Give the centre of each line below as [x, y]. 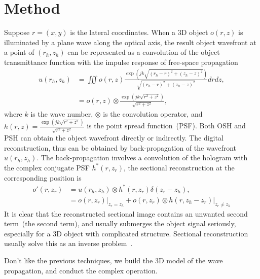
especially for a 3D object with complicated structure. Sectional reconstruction [126, 233]
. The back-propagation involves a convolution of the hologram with [142, 158]
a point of [19, 52]
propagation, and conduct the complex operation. [81, 270]
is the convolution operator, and [153, 113]
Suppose [17, 32]
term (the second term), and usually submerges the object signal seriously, [120, 223]
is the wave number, [62, 113]
